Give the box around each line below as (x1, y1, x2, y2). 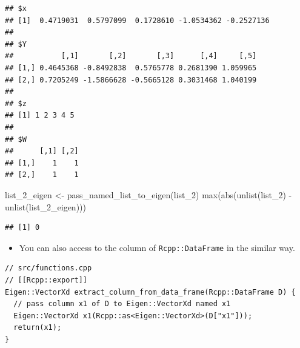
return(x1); (13, 323, 62, 332)
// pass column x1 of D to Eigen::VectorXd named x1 (13, 299, 231, 309)
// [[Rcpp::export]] (5, 275, 88, 284)
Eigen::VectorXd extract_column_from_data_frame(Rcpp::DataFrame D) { (5, 287, 296, 296)
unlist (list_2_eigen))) (5, 200, 86, 213)
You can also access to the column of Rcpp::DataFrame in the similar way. (19, 241, 295, 253)
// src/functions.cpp (5, 264, 92, 273)
